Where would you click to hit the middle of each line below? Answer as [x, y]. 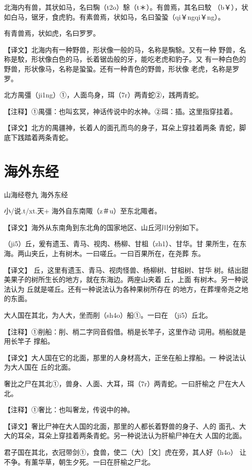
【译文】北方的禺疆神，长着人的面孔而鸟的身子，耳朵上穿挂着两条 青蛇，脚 [125, 128]
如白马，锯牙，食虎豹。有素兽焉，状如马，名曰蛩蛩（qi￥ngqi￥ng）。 [115, 16]
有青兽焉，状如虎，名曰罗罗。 [52, 33]
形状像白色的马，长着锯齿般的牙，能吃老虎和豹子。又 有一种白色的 [138, 59]
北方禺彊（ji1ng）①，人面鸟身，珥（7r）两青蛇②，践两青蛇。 [103, 95]
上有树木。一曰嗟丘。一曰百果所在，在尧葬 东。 [128, 253]
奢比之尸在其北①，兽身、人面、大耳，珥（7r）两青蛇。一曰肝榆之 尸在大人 [125, 383]
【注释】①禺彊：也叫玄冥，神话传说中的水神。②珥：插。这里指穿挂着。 [120, 111]
